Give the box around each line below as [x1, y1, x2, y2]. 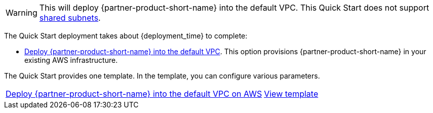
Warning [6, 8, 37, 18]
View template [264, 89, 319, 99]
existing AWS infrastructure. [24, 56, 118, 64]
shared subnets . [39, 13, 101, 23]
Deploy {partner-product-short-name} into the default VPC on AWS [6, 89, 262, 99]
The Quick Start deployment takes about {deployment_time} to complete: [4, 31, 248, 40]
